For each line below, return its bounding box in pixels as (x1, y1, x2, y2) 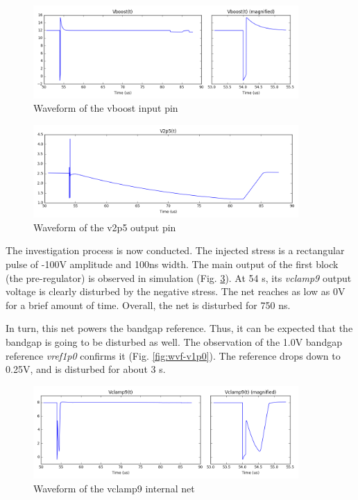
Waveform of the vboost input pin (33, 101, 178, 115)
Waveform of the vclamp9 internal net (33, 481, 195, 495)
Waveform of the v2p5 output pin (33, 219, 176, 234)
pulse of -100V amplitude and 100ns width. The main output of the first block (6, 257, 339, 272)
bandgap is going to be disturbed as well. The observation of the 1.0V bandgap (6, 335, 342, 349)
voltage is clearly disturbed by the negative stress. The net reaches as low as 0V (6, 284, 346, 299)
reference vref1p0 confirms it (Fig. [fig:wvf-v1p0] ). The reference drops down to (6, 348, 341, 362)
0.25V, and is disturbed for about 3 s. (6, 362, 166, 376)
